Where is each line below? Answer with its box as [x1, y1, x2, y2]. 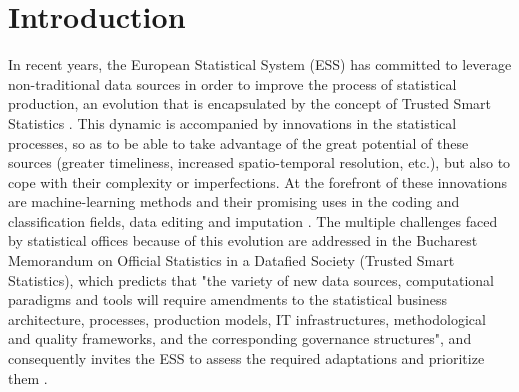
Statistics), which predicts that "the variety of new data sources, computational [8, 269, 495, 290]
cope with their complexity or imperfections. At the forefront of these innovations [8, 171, 507, 192]
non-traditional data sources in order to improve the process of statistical [8, 73, 457, 94]
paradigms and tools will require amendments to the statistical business [8, 289, 447, 310]
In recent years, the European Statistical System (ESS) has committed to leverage [8, 54, 512, 75]
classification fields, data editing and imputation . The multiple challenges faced [8, 210, 498, 231]
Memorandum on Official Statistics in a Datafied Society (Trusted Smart [8, 250, 455, 271]
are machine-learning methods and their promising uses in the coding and [8, 191, 460, 212]
